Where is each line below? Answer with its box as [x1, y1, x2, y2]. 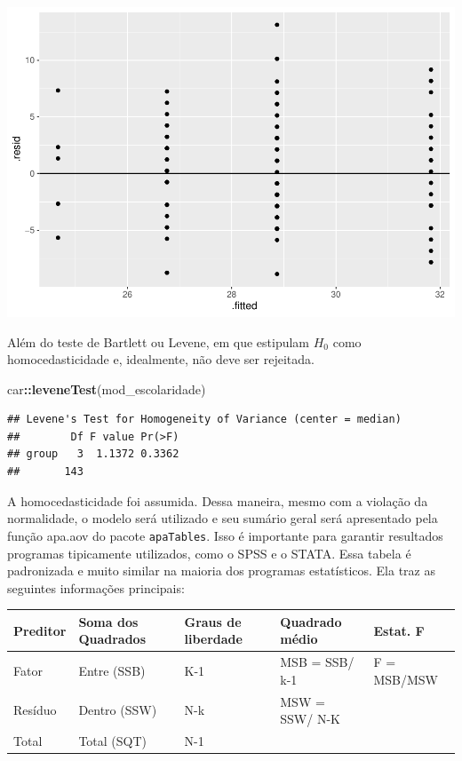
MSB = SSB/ [280, 653, 354, 671]
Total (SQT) [78, 732, 147, 750]
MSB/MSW [373, 670, 438, 688]
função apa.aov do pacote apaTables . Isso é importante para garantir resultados [7, 526, 443, 544]
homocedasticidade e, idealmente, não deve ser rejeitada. [7, 350, 315, 369]
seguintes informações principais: [7, 578, 185, 597]
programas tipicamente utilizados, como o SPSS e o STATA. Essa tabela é [7, 543, 411, 562]
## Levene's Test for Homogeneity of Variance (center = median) [7, 413, 402, 426]
